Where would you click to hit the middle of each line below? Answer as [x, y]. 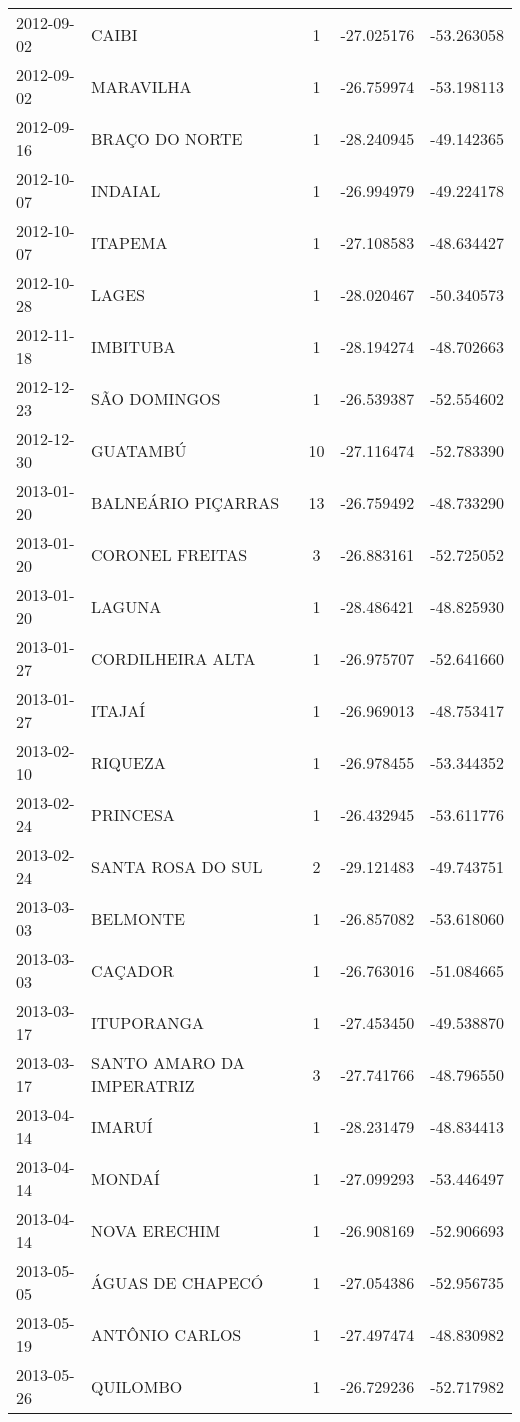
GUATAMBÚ [139, 450]
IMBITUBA [133, 346]
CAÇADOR [133, 970]
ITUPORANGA [148, 1022]
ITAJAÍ [118, 710]
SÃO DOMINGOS [156, 398]
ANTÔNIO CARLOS [166, 1334]
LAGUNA [126, 606]
